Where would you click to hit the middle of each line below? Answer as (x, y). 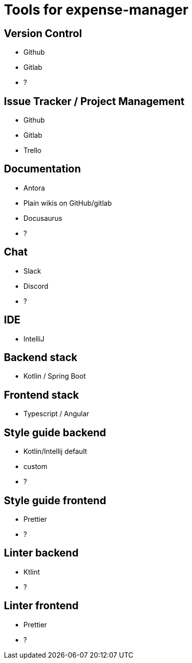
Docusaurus (43, 218)
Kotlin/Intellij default (55, 451)
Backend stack (41, 357)
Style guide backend (55, 432)
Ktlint (32, 572)
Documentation (43, 169)
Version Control (43, 33)
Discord (36, 286)
